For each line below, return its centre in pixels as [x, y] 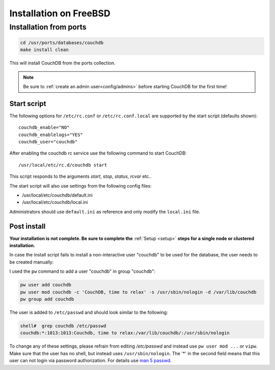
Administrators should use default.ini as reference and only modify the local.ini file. [105, 212]
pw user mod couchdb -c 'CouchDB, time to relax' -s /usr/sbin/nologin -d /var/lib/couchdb [138, 292]
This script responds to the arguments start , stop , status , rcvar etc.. [80, 176]
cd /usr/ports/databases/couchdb [62, 43]
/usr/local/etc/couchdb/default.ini [57, 195]
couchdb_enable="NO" [44, 128]
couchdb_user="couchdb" [48, 142]
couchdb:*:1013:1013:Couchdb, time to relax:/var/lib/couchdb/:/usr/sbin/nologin [125, 333]
